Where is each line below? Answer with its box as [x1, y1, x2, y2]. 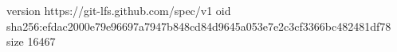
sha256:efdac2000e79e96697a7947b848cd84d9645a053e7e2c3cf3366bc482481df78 [6, 17, 391, 34]
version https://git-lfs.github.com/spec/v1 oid [6, 2, 231, 18]
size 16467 [6, 33, 56, 50]
